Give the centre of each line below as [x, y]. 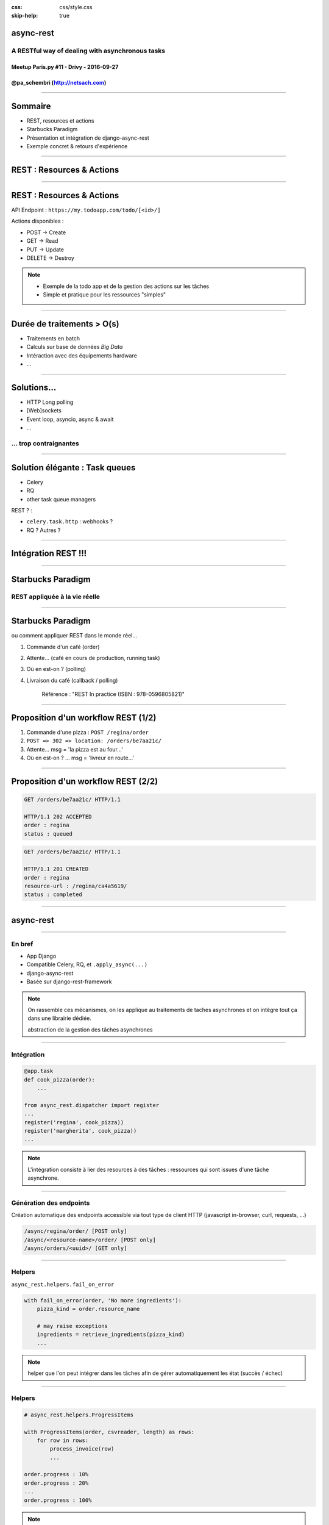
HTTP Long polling [50, 402]
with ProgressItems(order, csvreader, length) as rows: [109, 1432]
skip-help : [25, 16]
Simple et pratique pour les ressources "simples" [104, 295]
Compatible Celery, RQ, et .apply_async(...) [87, 964]
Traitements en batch [53, 338]
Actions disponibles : [37, 221]
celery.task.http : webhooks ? [69, 522]
